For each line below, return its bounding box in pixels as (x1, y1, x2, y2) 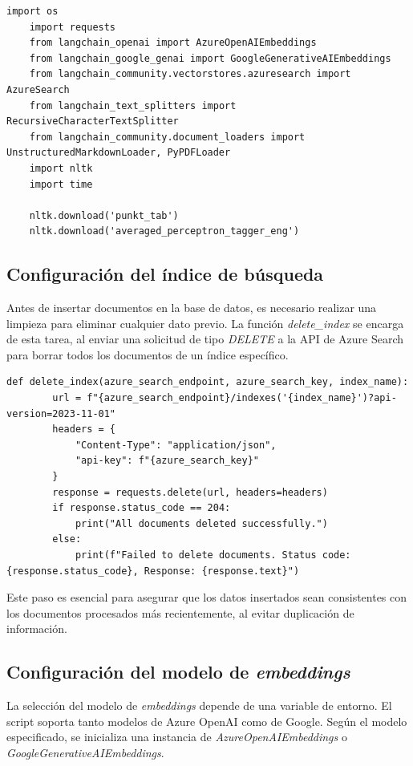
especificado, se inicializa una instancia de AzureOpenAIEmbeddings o (6, 728, 347, 745)
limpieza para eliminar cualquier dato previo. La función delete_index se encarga (6, 314, 404, 331)
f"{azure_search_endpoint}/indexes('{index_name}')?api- (87, 392, 397, 404)
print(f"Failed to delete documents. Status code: (75, 549, 351, 561)
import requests (29, 21, 116, 33)
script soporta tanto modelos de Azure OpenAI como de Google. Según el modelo (6, 712, 407, 729)
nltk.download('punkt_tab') (29, 209, 179, 221)
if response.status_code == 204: (52, 502, 231, 514)
